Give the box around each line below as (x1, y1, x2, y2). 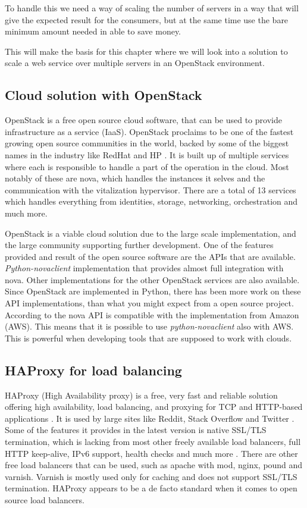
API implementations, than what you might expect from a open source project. (5, 297, 294, 309)
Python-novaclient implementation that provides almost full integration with (5, 262, 284, 274)
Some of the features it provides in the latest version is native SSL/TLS (5, 424, 267, 436)
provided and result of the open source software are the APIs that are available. (5, 250, 296, 262)
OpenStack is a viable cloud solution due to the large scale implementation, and (5, 227, 296, 239)
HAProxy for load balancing (5, 360, 182, 379)
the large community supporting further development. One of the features (5, 239, 274, 251)
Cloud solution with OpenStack (5, 86, 202, 104)
